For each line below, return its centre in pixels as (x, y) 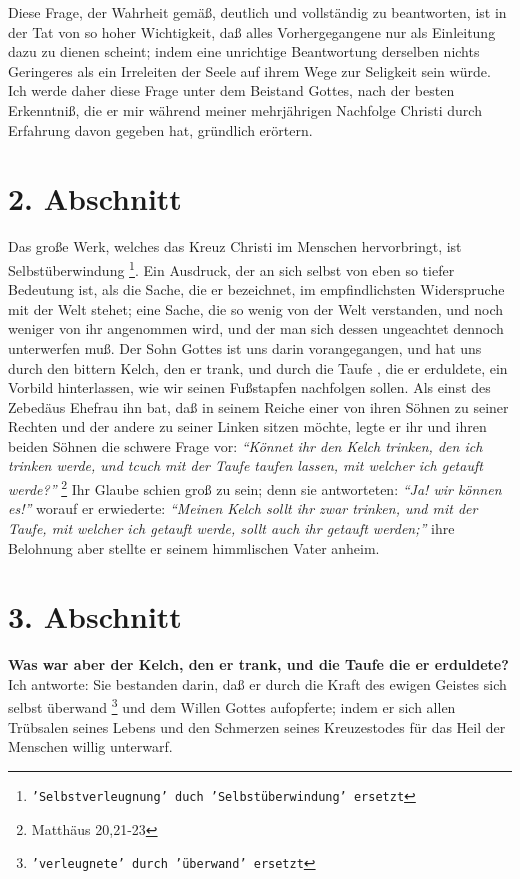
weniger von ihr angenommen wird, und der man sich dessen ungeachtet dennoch (256, 328)
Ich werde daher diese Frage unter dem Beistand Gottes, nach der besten (231, 90)
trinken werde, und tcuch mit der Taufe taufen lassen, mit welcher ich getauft (245, 465)
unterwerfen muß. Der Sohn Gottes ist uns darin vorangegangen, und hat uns (245, 347)
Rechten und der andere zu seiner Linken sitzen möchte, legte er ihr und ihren (247, 426)
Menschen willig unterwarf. (90, 746)
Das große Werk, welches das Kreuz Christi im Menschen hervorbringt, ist (235, 246)
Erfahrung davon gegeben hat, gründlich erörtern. (160, 129)
